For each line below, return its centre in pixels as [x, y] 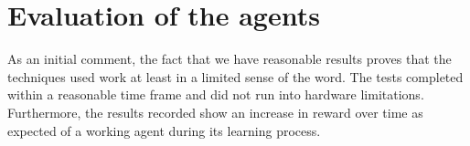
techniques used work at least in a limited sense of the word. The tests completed [235, 76]
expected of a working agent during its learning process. [164, 130]
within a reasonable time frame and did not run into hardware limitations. [216, 94]
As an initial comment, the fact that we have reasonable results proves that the [230, 59]
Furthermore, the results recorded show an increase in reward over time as [215, 112]
